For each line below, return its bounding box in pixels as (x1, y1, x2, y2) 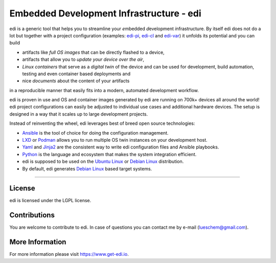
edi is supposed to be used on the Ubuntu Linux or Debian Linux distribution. (22, 159, 184, 165)
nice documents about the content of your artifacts (22, 78, 130, 84)
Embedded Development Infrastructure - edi (9, 8, 201, 19)
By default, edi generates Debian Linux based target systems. (22, 165, 152, 171)
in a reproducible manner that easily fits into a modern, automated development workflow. (9, 87, 199, 93)
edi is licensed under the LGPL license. (9, 198, 91, 204)
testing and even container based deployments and (22, 71, 130, 77)
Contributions (9, 211, 55, 220)
